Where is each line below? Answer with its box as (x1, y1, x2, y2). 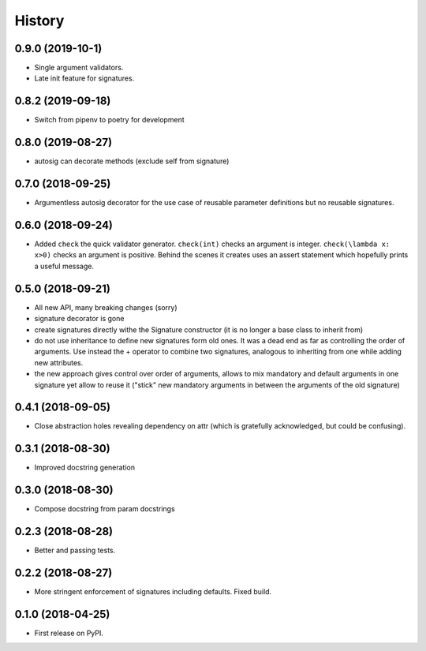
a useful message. (34, 261, 95, 271)
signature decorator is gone (34, 314, 125, 324)
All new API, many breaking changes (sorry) (34, 302, 177, 312)
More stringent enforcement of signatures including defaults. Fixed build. (34, 587, 272, 597)
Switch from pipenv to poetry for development (34, 115, 185, 125)
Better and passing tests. (34, 545, 116, 556)
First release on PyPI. (34, 628, 104, 638)
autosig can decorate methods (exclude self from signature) (34, 156, 230, 166)
